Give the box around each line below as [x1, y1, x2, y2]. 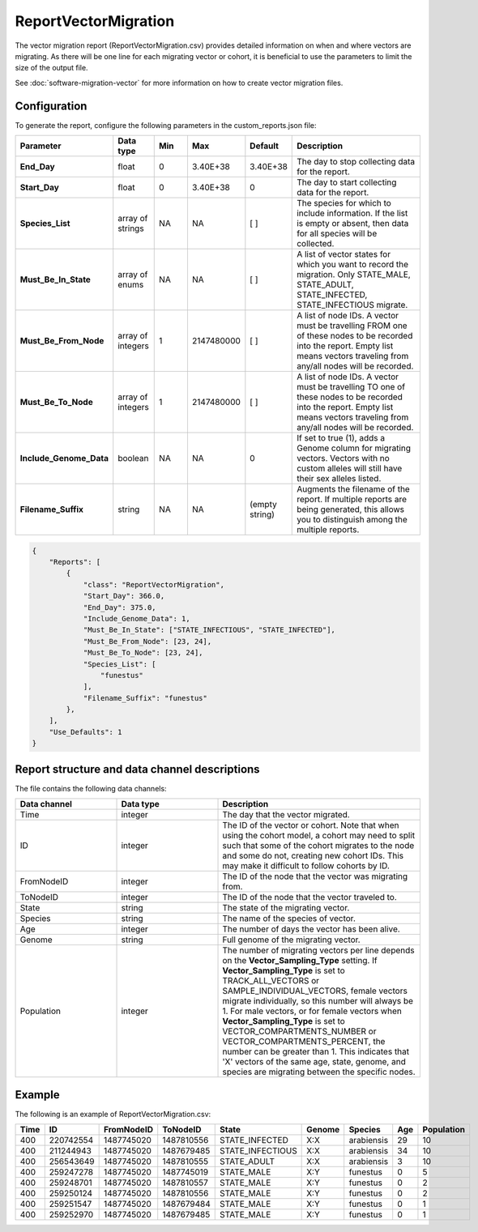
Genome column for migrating [297, 442, 412, 454]
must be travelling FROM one [297, 320, 408, 331]
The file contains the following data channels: [15, 783, 167, 793]
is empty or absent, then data [297, 218, 409, 229]
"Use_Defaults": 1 [49, 727, 122, 736]
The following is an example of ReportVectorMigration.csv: [15, 1109, 211, 1119]
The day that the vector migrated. [222, 809, 350, 821]
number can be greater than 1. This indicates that [222, 1046, 410, 1057]
